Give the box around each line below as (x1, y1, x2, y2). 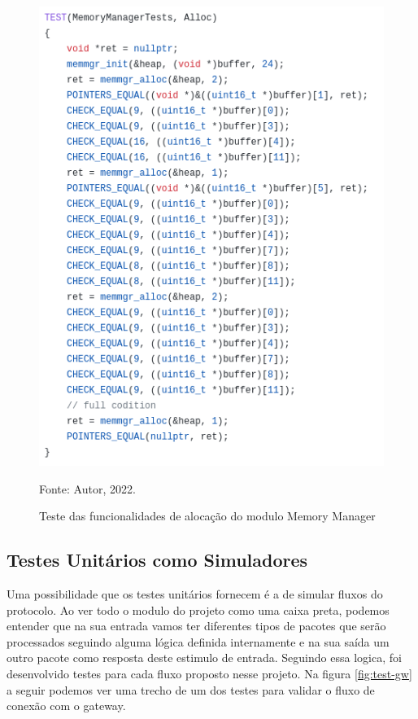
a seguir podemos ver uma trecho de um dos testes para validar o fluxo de (7, 681, 375, 698)
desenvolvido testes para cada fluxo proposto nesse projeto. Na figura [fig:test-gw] (7, 665, 412, 682)
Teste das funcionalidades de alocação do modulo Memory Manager (39, 507, 376, 524)
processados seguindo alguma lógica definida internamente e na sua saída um (7, 633, 390, 650)
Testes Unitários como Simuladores (7, 547, 308, 572)
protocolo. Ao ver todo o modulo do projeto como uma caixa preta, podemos (7, 601, 390, 618)
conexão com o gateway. (7, 697, 126, 714)
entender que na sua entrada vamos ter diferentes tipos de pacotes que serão (7, 617, 386, 634)
